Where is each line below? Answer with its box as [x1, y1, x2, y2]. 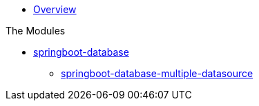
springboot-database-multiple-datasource [61, 67, 253, 79]
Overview [33, 3, 77, 15]
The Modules [6, 25, 66, 36]
